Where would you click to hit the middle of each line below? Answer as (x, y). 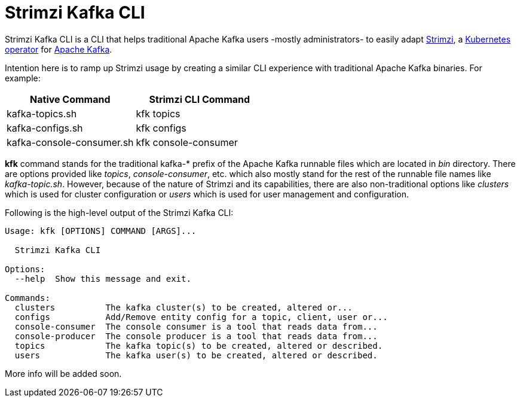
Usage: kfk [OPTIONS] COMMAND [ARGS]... (101, 231)
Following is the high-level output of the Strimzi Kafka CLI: (119, 212)
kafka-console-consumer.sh (70, 142)
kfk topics (158, 113)
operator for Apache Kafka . (59, 49)
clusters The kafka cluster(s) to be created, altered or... (183, 307)
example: (23, 78)
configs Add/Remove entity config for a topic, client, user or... (201, 317)
